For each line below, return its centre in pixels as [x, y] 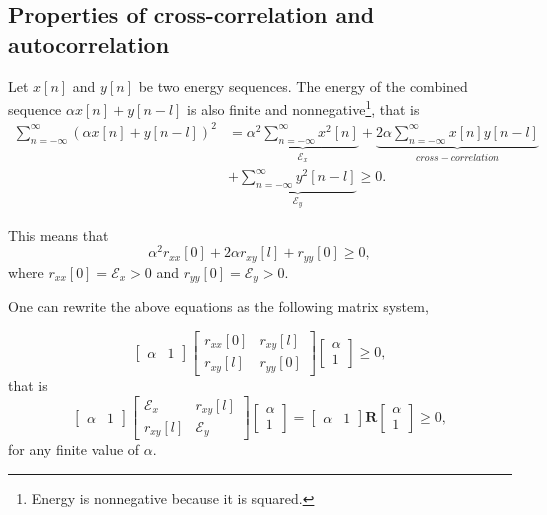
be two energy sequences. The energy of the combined [303, 85]
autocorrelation [89, 43]
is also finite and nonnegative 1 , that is [303, 107]
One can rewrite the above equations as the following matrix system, [218, 306]
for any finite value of [74, 449]
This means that [58, 234]
